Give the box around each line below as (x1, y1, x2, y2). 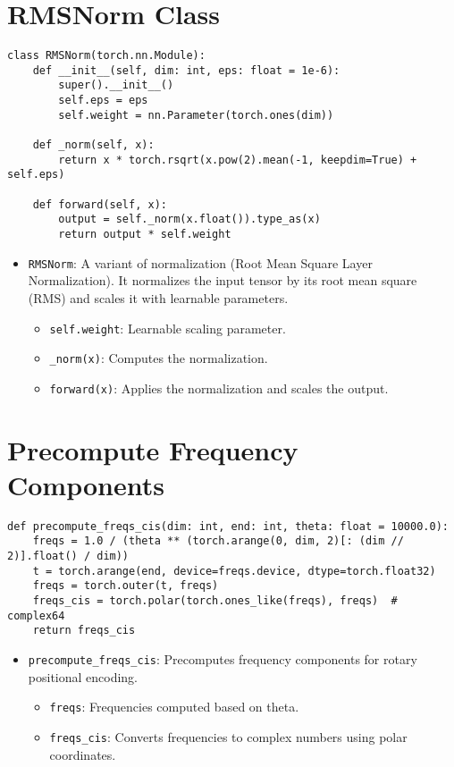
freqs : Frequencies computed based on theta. (49, 697, 299, 716)
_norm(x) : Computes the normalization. (49, 349, 268, 367)
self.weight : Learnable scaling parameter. (49, 318, 286, 337)
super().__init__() (58, 79, 174, 92)
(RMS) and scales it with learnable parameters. (28, 288, 289, 307)
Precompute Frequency (7, 431, 298, 468)
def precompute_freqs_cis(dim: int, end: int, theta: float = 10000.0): (7, 519, 449, 533)
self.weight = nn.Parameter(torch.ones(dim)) (58, 108, 334, 122)
